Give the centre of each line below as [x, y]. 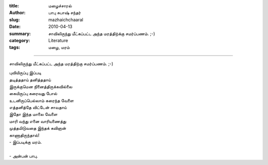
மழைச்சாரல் [60, 6]
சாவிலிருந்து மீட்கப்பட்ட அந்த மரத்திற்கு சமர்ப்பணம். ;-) [61, 63]
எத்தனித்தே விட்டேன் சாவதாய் [38, 108]
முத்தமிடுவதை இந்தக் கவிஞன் [38, 128]
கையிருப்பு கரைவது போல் [33, 94]
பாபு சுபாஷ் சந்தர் [65, 13]
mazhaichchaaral [66, 19]
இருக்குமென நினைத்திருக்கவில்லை [41, 86]
